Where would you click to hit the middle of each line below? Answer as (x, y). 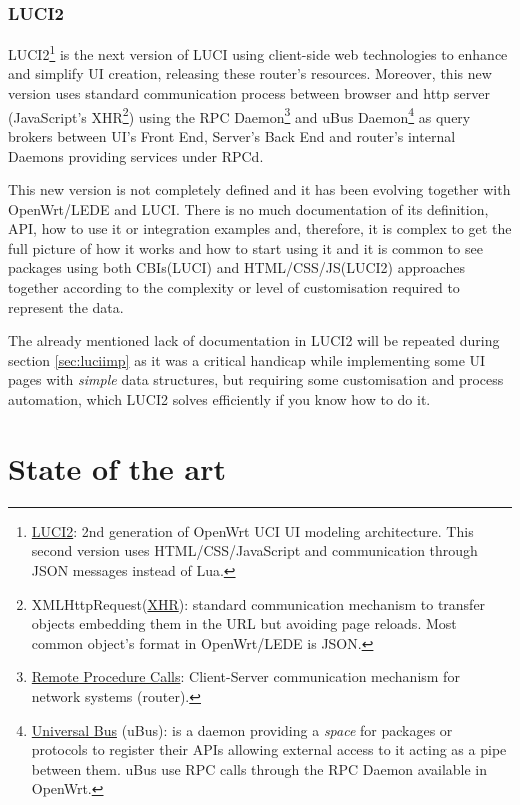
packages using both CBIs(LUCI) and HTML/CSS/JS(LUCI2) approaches (237, 267)
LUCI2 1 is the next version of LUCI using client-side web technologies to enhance (258, 52)
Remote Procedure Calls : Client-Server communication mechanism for (245, 676)
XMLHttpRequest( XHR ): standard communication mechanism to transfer (258, 603)
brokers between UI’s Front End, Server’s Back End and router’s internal (232, 135)
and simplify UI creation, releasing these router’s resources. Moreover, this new (250, 73)
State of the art (117, 467)
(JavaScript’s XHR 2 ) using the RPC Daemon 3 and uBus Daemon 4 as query (239, 115)
